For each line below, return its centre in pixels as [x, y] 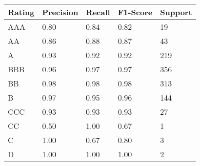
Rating [21, 12]
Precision [60, 12]
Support [176, 12]
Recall [98, 12]
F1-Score [135, 12]
